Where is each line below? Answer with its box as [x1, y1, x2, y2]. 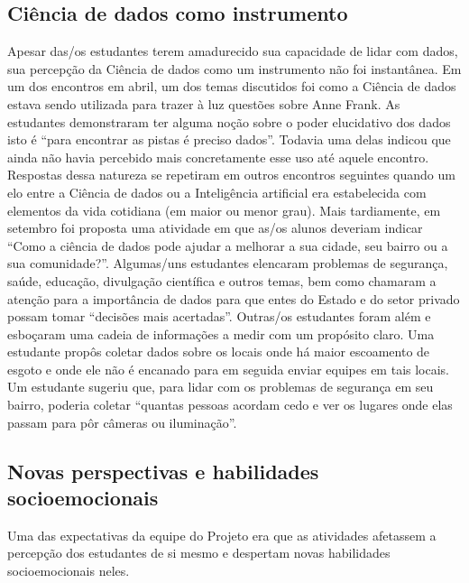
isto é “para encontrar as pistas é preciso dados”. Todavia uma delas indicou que [7, 130, 451, 149]
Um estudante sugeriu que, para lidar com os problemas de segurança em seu [7, 377, 434, 396]
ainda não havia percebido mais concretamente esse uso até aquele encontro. [7, 147, 429, 166]
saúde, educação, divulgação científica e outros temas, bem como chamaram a [7, 271, 437, 290]
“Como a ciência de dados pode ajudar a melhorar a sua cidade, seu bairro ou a [7, 236, 448, 254]
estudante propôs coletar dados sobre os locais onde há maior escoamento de [7, 342, 430, 361]
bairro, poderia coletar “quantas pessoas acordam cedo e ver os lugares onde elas [7, 395, 453, 414]
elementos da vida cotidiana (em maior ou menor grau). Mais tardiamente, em [7, 200, 441, 219]
